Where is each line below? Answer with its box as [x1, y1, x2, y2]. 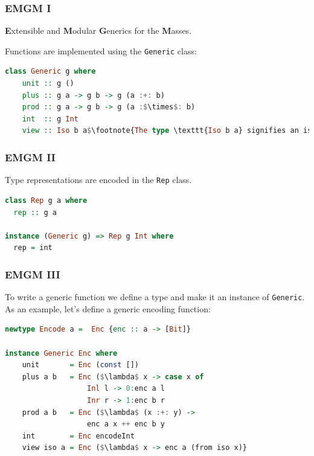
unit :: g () [22, 79, 74, 88]
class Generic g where [5, 67, 96, 76]
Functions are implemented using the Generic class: [5, 44, 197, 57]
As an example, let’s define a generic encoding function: [5, 302, 211, 315]
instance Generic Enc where [5, 348, 118, 358]
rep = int [13, 243, 53, 252]
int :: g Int [22, 114, 78, 123]
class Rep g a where [5, 196, 88, 205]
